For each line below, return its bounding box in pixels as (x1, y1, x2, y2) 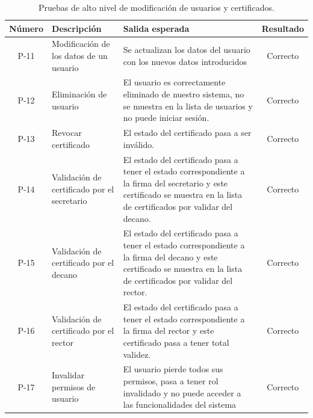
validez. (123, 348, 151, 360)
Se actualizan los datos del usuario (123, 43, 250, 56)
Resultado (261, 22, 304, 34)
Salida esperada (123, 22, 190, 34)
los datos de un (52, 49, 108, 62)
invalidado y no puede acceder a (123, 386, 241, 399)
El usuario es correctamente (123, 76, 226, 88)
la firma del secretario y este (123, 176, 228, 189)
